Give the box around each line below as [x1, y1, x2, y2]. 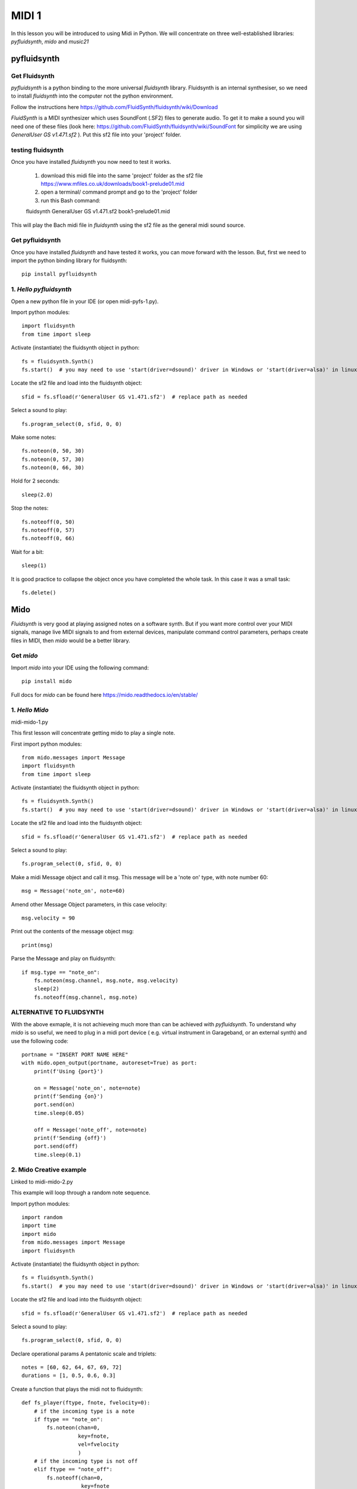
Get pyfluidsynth [11, 236, 61, 244]
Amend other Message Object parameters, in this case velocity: [11, 901, 167, 908]
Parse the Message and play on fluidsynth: [11, 955, 116, 962]
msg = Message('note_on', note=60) [21, 887, 126, 895]
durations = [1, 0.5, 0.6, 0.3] [21, 1372, 116, 1379]
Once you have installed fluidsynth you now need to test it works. [11, 158, 171, 166]
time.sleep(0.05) [33, 1110, 84, 1116]
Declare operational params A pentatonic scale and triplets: [11, 1350, 157, 1357]
